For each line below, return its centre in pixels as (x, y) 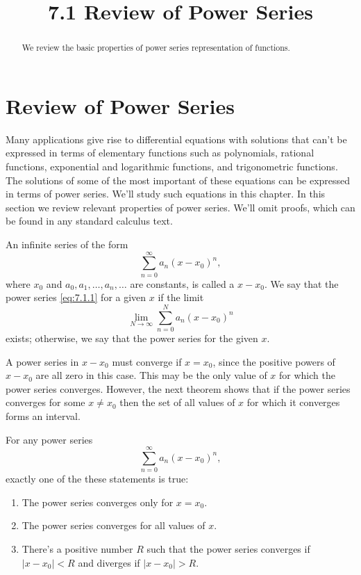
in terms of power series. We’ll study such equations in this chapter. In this (166, 194)
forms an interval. (43, 415)
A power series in (42, 361)
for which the (307, 375)
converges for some (45, 402)
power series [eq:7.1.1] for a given (76, 297)
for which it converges (293, 402)
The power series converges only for (98, 502)
